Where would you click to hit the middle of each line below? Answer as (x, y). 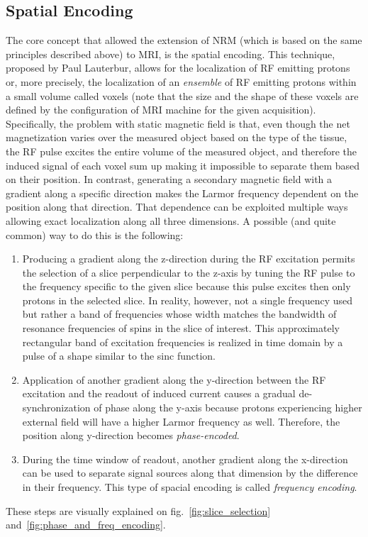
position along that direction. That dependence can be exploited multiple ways (177, 207)
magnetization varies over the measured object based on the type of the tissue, (177, 137)
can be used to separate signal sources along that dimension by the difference (190, 473)
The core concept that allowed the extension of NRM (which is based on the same (184, 40)
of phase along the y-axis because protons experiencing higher (228, 408)
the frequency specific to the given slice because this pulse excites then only (186, 286)
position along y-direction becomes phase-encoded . (131, 435)
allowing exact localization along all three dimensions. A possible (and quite (171, 220)
